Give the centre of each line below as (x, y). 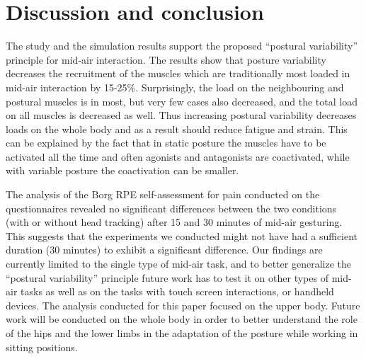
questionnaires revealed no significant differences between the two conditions (171, 208)
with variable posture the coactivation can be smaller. (122, 170)
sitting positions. (42, 347)
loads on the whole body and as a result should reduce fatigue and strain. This (177, 129)
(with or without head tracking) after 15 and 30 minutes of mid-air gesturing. (174, 222)
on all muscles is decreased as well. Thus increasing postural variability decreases (181, 115)
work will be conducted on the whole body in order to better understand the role (182, 319)
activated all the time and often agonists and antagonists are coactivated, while (178, 156)
